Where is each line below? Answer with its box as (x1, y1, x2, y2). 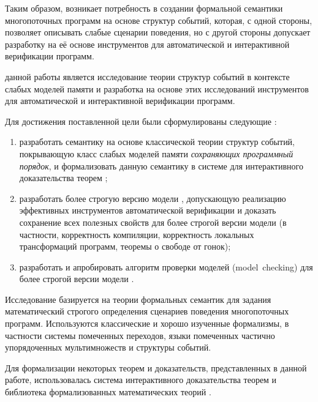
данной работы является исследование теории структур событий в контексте (5, 70, 290, 83)
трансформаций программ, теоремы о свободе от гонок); (19, 240, 231, 253)
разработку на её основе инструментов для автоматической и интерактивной (5, 37, 290, 50)
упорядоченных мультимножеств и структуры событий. (5, 341, 211, 354)
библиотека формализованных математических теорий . (5, 385, 211, 398)
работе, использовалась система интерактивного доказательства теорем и (5, 373, 277, 386)
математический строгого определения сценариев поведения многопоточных (5, 305, 289, 318)
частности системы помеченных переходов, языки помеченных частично (5, 329, 275, 341)
